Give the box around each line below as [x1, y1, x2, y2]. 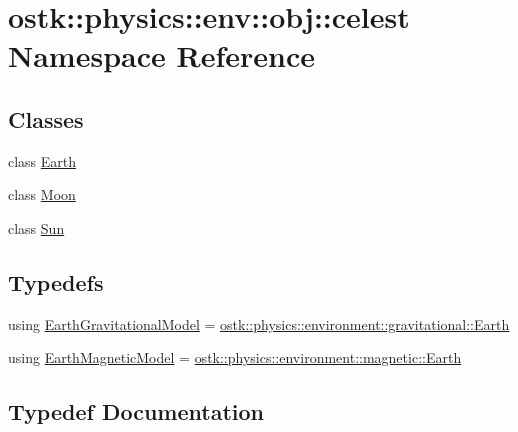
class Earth [8, 150, 77, 171]
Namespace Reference [8, 35, 315, 76]
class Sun [8, 217, 65, 238]
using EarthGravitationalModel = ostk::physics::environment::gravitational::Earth [8, 313, 510, 334]
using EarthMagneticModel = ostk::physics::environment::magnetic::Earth [8, 347, 462, 368]
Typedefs [8, 266, 104, 297]
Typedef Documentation [8, 396, 264, 427]
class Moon [8, 184, 76, 205]
